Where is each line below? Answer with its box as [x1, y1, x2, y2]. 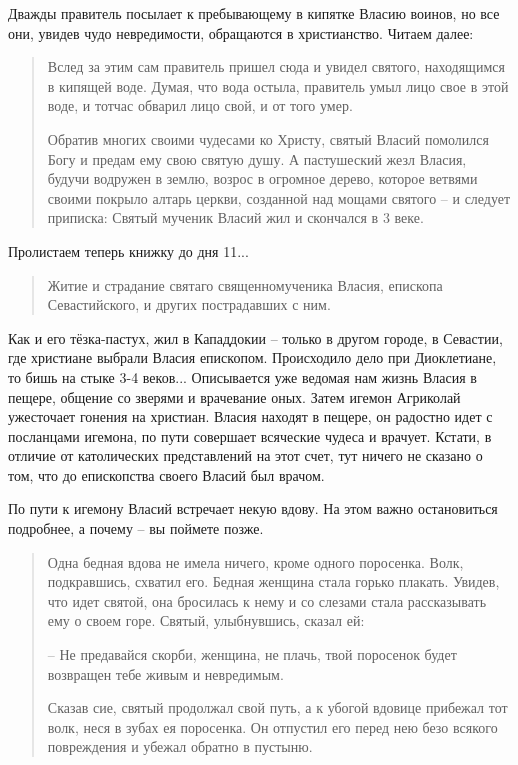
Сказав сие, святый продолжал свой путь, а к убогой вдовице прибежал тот [47, 697, 508, 718]
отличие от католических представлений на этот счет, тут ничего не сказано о [8, 445, 483, 466]
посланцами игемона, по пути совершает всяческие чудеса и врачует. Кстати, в [8, 425, 492, 446]
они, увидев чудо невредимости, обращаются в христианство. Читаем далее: [8, 22, 474, 43]
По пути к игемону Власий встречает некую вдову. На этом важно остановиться [8, 498, 498, 519]
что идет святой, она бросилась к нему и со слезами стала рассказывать [47, 590, 487, 611]
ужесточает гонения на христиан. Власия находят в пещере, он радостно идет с [8, 406, 493, 427]
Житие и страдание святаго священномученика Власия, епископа [47, 274, 443, 295]
